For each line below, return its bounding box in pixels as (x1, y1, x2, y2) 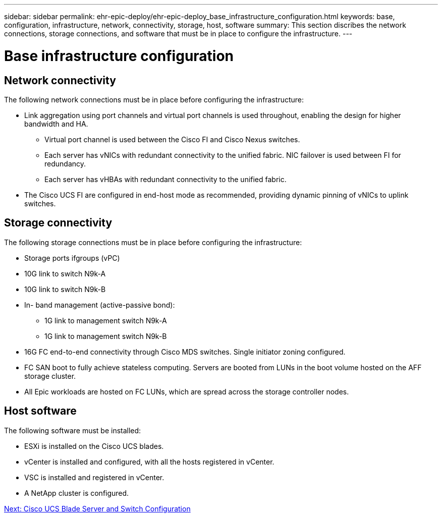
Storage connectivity (4, 216, 113, 229)
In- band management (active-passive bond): (24, 300, 175, 309)
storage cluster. (24, 371, 76, 380)
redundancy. (44, 159, 86, 168)
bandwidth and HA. (24, 119, 88, 128)
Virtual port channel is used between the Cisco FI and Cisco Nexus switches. (44, 135, 300, 144)
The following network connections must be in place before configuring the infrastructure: (4, 95, 304, 104)
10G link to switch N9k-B (24, 284, 106, 294)
